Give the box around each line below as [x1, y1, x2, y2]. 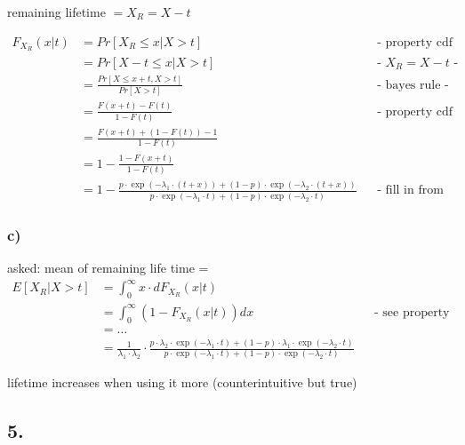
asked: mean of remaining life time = [7, 258, 209, 277]
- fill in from [377, 184, 444, 197]
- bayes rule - [377, 78, 449, 91]
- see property [373, 306, 450, 319]
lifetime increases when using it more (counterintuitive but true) [7, 373, 357, 392]
